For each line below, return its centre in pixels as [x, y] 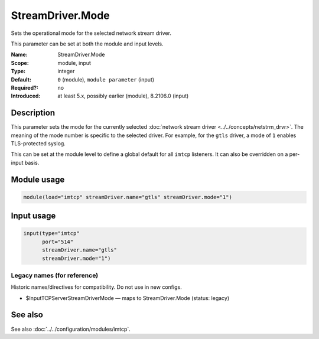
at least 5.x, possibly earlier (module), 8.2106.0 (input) [123, 96]
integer [66, 71]
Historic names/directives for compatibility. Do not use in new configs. [97, 287]
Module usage [38, 179]
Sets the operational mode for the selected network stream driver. [91, 33]
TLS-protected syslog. [38, 143]
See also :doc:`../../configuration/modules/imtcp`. [71, 329]
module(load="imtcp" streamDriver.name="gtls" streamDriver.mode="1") [128, 197]
